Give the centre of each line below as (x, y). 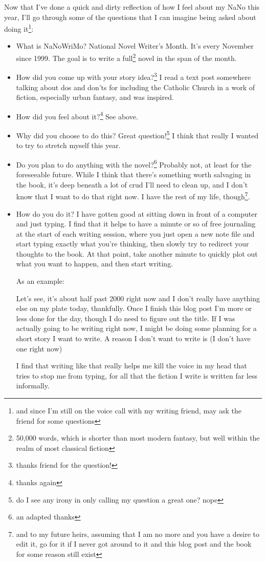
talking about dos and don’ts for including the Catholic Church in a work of (136, 87)
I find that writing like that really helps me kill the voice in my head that (131, 366)
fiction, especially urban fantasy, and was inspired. (95, 97)
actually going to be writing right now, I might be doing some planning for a (136, 328)
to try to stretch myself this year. (68, 145)
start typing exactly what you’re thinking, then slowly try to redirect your (132, 244)
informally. (33, 386)
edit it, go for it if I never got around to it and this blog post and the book (134, 544)
